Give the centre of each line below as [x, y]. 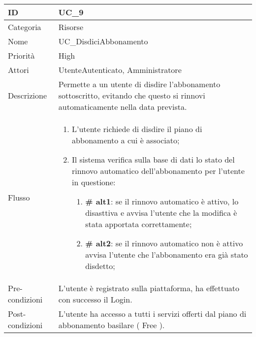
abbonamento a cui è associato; [126, 140]
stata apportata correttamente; [139, 224]
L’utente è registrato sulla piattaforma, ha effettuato [149, 288]
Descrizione [28, 95]
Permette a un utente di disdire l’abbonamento [139, 84]
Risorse [71, 27]
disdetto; [100, 266]
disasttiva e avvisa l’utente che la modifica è [161, 213]
